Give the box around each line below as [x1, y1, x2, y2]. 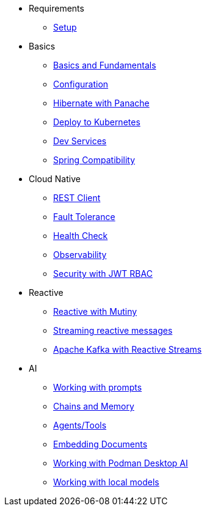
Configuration [53, 79, 109, 89]
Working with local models [53, 477, 159, 487]
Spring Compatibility [53, 155, 136, 165]
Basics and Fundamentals [53, 60, 156, 70]
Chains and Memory [53, 401, 134, 411]
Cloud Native [29, 174, 81, 184]
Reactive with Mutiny [53, 306, 137, 317]
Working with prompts [53, 382, 142, 392]
